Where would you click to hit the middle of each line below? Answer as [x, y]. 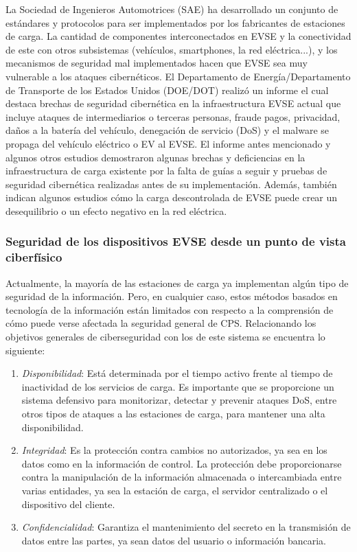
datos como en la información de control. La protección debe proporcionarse [182, 463]
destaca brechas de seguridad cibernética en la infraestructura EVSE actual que [173, 103]
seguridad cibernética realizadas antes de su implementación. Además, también [171, 184]
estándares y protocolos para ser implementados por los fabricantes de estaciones [175, 22]
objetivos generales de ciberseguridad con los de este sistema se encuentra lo [165, 337]
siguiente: [25, 350]
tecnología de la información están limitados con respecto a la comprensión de [170, 309]
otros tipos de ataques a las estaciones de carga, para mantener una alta [173, 413]
